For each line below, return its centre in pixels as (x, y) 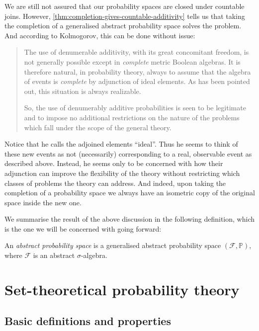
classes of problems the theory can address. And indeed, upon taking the (115, 183)
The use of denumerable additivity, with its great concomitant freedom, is (136, 52)
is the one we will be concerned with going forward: (83, 228)
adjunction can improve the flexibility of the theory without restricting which (122, 173)
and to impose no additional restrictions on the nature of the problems (132, 117)
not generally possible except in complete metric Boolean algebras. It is (132, 61)
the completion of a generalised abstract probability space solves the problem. (123, 26)
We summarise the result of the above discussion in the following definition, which (129, 219)
